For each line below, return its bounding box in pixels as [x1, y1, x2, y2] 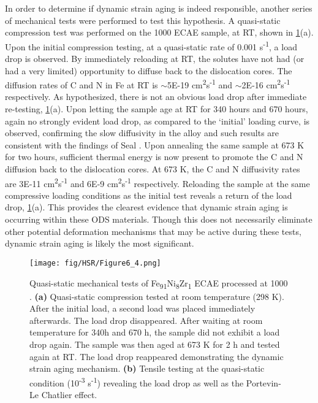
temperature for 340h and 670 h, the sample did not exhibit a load [29, 326, 280, 339]
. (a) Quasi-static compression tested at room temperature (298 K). [29, 290, 284, 302]
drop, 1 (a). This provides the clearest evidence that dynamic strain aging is [5, 201, 288, 213]
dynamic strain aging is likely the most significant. [5, 237, 194, 250]
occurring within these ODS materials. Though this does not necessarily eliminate [5, 213, 312, 226]
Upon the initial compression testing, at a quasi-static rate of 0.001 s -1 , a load [5, 38, 297, 53]
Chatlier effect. [41, 388, 97, 401]
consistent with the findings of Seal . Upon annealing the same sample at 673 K [5, 138, 305, 151]
